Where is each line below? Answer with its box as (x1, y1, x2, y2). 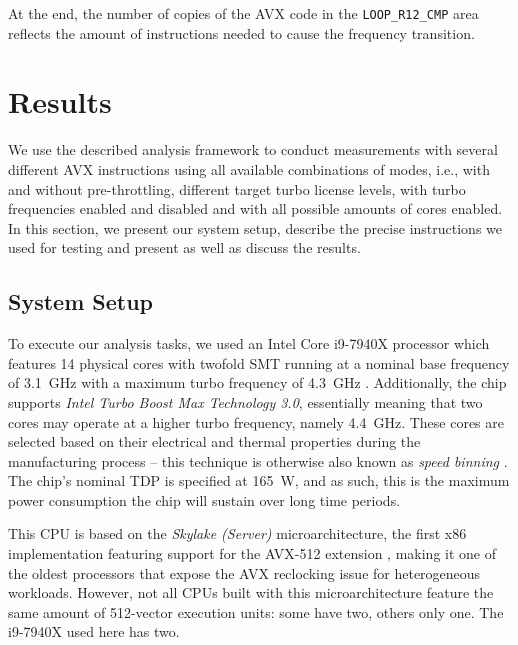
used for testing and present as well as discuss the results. (8, 237, 361, 258)
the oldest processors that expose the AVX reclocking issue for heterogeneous (8, 562, 481, 583)
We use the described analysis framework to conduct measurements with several (8, 139, 498, 160)
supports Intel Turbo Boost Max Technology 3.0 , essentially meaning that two (8, 391, 483, 412)
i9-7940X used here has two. (8, 621, 180, 642)
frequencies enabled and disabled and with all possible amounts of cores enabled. (8, 198, 503, 219)
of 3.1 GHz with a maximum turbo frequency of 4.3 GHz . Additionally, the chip (8, 372, 507, 393)
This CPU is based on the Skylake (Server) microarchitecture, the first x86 (8, 523, 467, 544)
